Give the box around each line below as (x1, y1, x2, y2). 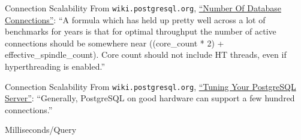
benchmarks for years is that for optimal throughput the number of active (5, 25, 276, 38)
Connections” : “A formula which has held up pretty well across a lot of (5, 13, 266, 26)
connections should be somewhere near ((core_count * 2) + (5, 36, 224, 49)
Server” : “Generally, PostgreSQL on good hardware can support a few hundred (5, 92, 295, 104)
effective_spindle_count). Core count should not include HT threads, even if (5, 48, 287, 61)
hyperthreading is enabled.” (5, 60, 106, 73)
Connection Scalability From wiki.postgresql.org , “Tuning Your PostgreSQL (5, 80, 296, 92)
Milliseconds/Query (5, 123, 77, 136)
